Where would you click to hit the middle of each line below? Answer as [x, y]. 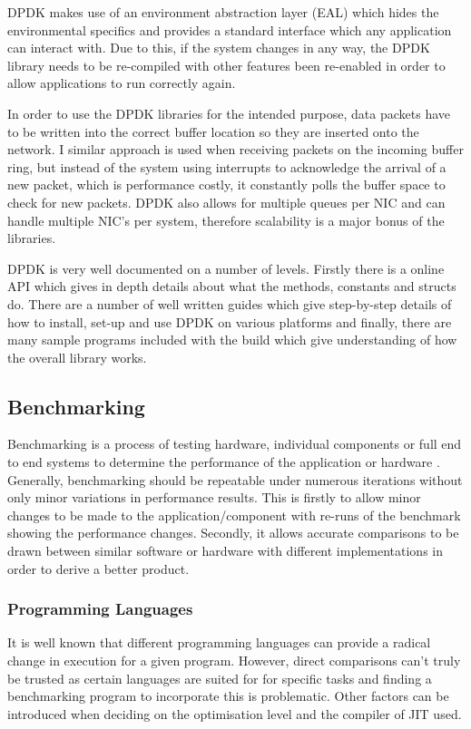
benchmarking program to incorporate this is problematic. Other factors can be [228, 696]
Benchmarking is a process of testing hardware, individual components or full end [235, 444]
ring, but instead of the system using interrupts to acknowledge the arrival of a [227, 166]
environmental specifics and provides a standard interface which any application [230, 29]
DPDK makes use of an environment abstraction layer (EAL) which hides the [223, 12]
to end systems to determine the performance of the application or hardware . [224, 462]
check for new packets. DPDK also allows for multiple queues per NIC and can [226, 202]
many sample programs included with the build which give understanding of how [232, 340]
